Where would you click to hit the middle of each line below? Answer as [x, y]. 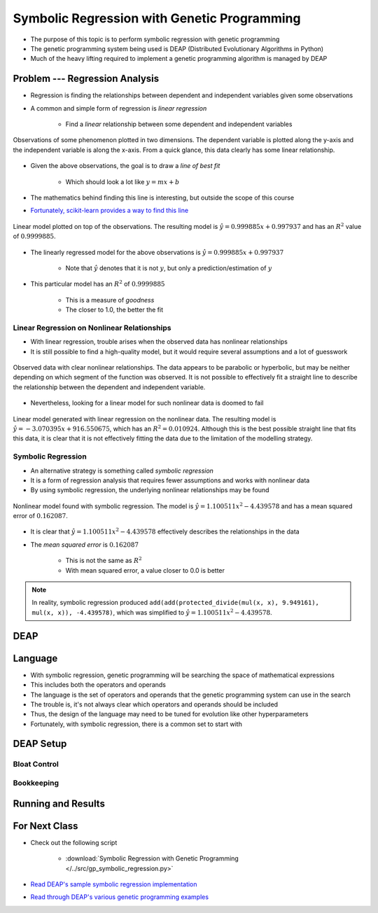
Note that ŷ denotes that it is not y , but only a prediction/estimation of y [169, 268]
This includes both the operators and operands [98, 685]
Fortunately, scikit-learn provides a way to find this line [110, 211]
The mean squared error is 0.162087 [85, 544]
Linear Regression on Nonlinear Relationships [92, 328]
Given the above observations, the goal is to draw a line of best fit [125, 166]
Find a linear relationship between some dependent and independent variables [179, 124]
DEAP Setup [40, 744]
